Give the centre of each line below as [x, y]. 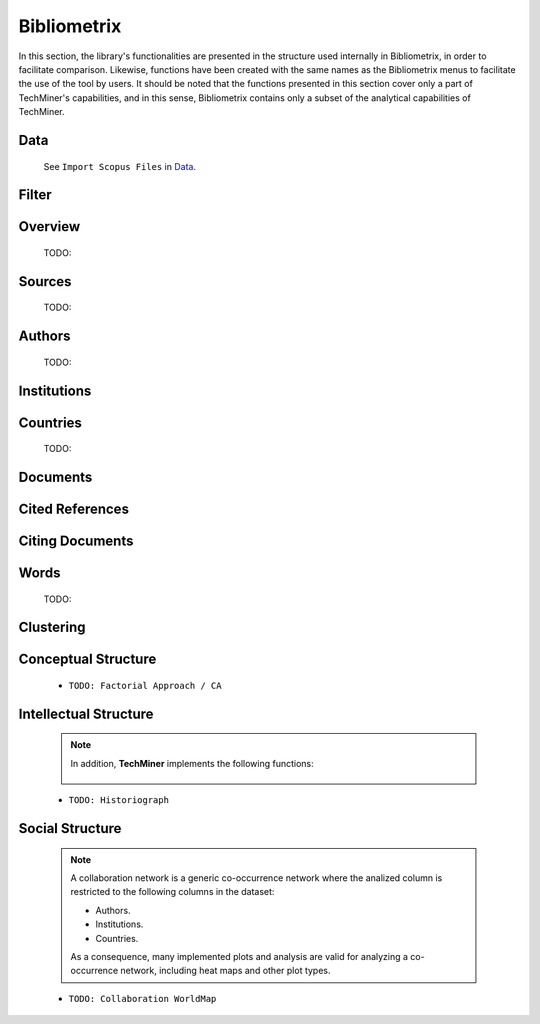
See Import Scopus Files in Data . [120, 166]
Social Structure [70, 828]
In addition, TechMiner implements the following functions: [192, 763]
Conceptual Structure [87, 659]
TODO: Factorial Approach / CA [145, 686]
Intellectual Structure [86, 713]
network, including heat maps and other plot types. [225, 971]
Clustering [52, 627]
